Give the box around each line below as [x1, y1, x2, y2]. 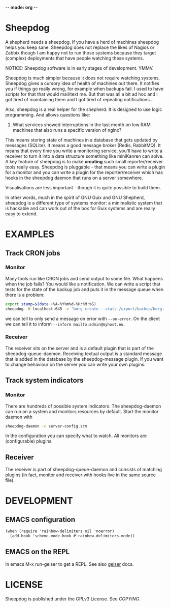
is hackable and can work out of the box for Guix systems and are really [5, 205, 156, 211]
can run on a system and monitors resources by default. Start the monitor [5, 408, 159, 414]
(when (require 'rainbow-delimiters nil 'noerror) [5, 529, 115, 534]
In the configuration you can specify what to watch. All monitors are [5, 432, 147, 439]
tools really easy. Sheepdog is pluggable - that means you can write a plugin [5, 164, 165, 170]
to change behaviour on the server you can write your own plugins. [5, 361, 146, 367]
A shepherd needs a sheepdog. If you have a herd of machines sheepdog [5, 39, 159, 45]
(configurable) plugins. [5, 438, 53, 444]
